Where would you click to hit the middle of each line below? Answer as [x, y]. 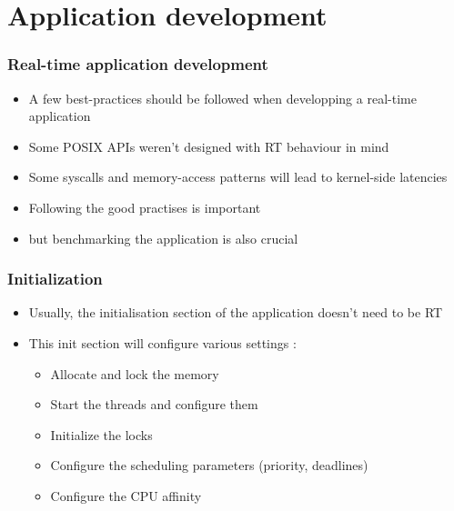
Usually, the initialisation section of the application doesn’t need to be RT [236, 312]
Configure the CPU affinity [126, 495]
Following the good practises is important [145, 207]
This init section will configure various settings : [162, 342]
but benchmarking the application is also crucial [163, 238]
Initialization [55, 279]
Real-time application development [138, 64]
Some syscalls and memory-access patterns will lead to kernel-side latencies [238, 177]
